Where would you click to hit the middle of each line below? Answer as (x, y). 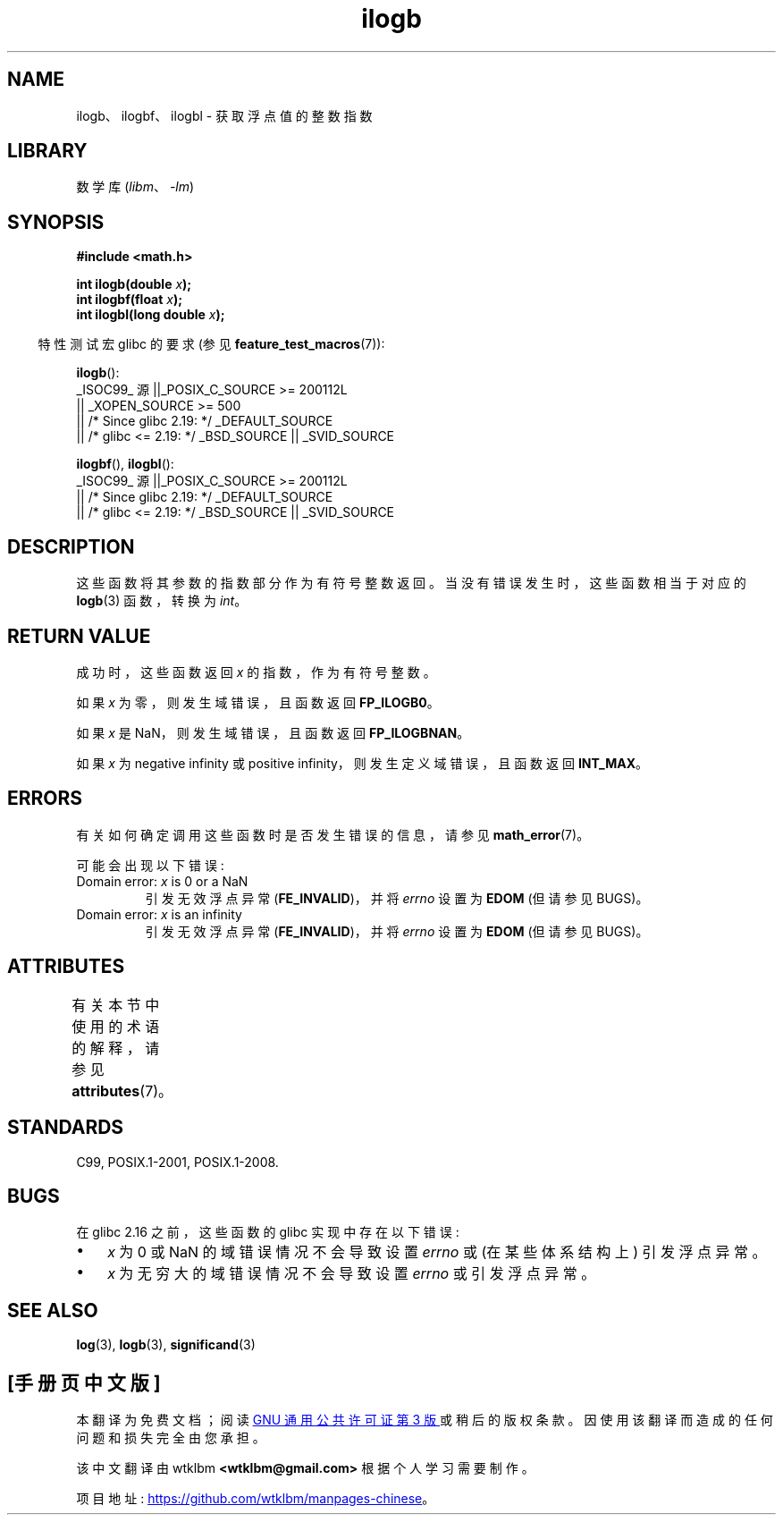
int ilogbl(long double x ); (151, 315)
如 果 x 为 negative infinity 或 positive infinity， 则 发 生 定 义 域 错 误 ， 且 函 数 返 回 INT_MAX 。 (362, 763)
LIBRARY (47, 151)
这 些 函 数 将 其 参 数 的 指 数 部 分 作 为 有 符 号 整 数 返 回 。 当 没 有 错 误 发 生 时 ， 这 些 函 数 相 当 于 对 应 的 (411, 583)
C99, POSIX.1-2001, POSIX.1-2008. (177, 1162)
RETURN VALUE (79, 636)
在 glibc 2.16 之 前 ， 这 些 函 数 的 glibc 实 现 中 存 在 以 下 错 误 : (268, 1232)
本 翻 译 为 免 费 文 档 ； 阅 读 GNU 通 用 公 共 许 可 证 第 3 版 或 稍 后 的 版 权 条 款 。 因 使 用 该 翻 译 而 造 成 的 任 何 (425, 1420)
